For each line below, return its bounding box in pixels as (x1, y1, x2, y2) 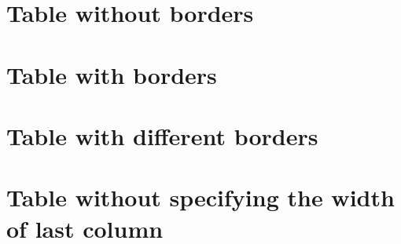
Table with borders (6, 58, 217, 90)
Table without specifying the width (6, 181, 395, 213)
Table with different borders (6, 119, 318, 151)
